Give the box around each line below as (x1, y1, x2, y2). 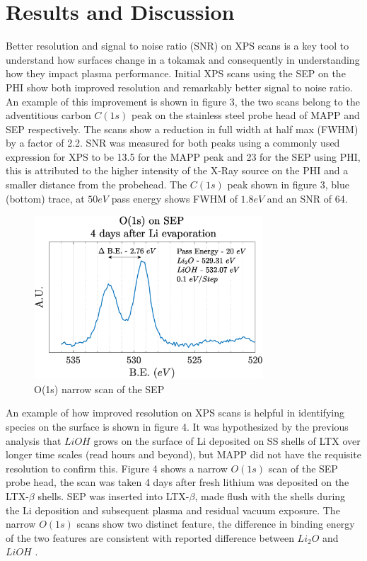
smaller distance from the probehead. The (6, 177, 187, 192)
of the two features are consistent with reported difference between (6, 530, 294, 545)
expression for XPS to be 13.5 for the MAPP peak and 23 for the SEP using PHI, (6, 149, 361, 164)
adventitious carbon (6, 108, 91, 123)
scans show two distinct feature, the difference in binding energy (76, 516, 355, 531)
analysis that (6, 433, 62, 448)
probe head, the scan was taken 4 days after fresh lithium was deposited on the (6, 475, 349, 489)
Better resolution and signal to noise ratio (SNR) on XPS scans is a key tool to (6, 38, 349, 53)
